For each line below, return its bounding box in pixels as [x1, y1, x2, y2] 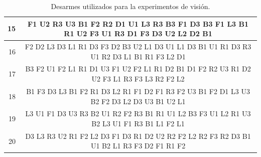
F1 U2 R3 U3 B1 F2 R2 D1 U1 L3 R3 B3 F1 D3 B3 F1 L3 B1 [28, 18, 248, 29]
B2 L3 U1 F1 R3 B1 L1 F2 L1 [91, 118, 185, 128]
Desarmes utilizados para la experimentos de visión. [51, 1, 210, 11]
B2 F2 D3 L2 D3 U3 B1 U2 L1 [90, 96, 186, 106]
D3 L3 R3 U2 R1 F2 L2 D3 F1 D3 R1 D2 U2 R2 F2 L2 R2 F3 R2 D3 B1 [25, 130, 251, 141]
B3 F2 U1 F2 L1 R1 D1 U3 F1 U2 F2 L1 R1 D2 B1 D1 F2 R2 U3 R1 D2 [25, 63, 251, 74]
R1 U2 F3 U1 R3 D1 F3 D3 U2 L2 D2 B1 [64, 28, 212, 39]
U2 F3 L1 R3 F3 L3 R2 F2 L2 [91, 73, 185, 84]
